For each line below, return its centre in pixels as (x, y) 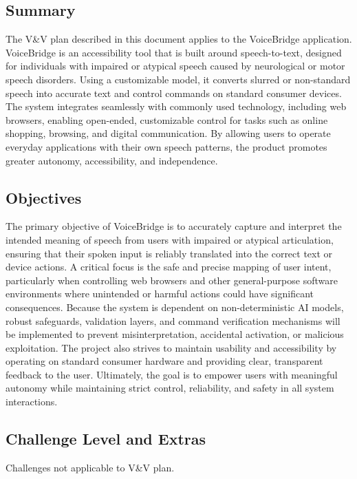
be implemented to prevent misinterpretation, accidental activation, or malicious (175, 334)
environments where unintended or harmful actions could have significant (160, 294)
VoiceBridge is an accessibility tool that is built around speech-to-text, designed (174, 52)
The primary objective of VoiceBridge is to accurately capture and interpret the (174, 226)
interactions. (32, 402)
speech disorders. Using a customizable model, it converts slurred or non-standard (178, 79)
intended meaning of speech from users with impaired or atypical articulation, (170, 239)
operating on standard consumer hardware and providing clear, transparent (164, 361)
